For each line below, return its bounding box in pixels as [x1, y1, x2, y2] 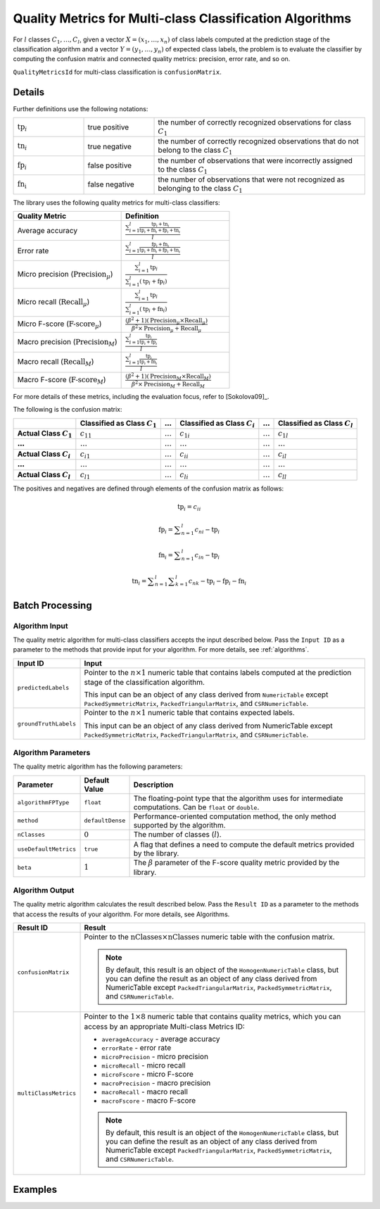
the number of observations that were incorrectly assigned [158, 156, 353, 165]
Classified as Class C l [278, 418, 353, 429]
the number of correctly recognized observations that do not [158, 137, 359, 146]
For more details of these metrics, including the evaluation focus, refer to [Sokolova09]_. [13, 392, 270, 400]
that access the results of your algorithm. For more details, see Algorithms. [13, 910, 230, 918]
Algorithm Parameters [13, 747, 91, 757]
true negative [87, 141, 132, 151]
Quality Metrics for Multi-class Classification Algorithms [13, 11, 352, 26]
